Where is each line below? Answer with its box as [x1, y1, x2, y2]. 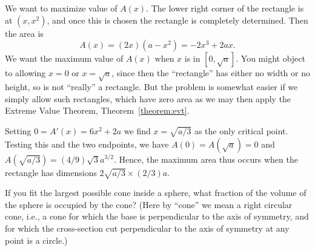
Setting [5, 124, 31, 137]
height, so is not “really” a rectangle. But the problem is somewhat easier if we [5, 80, 298, 93]
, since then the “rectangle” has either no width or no [111, 67, 310, 79]
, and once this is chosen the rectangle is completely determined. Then [47, 13, 308, 26]
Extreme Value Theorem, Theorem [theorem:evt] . [5, 104, 190, 117]
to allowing [5, 67, 46, 79]
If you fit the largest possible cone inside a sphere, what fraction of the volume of [5, 186, 307, 199]
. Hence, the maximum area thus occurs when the [113, 152, 298, 165]
